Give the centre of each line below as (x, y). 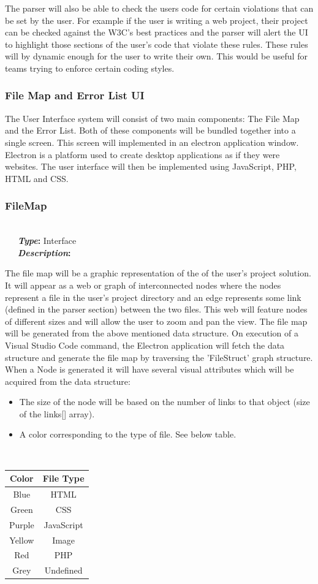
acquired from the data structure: (68, 381)
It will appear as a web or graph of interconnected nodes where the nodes (143, 285)
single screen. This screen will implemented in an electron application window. (152, 142)
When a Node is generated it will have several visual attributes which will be (150, 369)
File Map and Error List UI (75, 95)
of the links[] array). (57, 413)
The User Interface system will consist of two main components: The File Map (152, 118)
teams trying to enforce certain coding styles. (90, 68)
